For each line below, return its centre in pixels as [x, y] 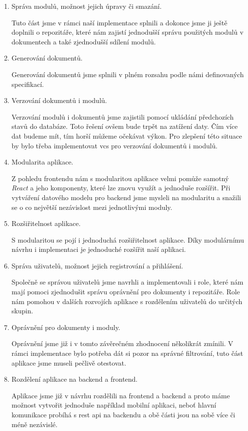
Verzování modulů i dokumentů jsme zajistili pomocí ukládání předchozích [123, 116]
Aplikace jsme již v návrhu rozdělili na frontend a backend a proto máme [121, 395]
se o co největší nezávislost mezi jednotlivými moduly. [92, 207]
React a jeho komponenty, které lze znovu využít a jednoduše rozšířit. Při [121, 188]
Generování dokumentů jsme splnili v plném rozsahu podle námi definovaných [128, 74]
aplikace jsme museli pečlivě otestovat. [69, 362]
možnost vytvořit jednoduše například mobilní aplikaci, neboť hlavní [114, 405]
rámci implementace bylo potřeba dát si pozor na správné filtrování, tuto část [127, 353]
